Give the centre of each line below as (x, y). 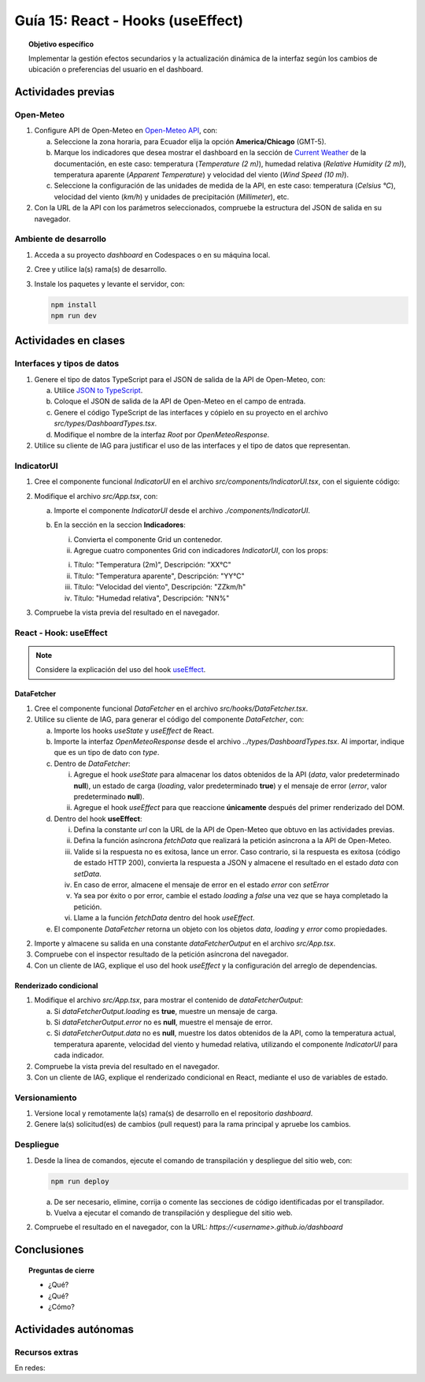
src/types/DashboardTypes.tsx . (105, 424)
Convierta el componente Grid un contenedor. (148, 539)
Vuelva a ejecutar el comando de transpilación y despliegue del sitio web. (173, 1213)
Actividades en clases (70, 341)
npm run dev (74, 316)
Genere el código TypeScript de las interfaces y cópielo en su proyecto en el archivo (191, 412)
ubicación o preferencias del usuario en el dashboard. (116, 69)
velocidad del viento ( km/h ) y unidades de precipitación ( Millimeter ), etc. (172, 196)
